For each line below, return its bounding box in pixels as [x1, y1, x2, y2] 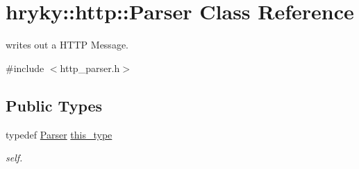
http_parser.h [60, 60, 120, 75]
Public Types [6, 94, 103, 116]
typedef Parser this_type [6, 127, 112, 141]
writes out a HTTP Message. [6, 37, 128, 52]
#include [6, 60, 44, 75]
